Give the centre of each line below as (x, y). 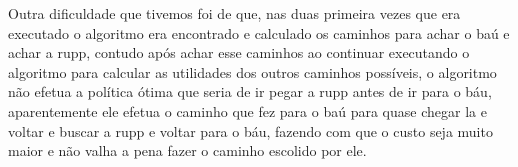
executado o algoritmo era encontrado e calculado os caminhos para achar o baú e (259, 32)
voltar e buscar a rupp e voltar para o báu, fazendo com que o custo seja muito (250, 130)
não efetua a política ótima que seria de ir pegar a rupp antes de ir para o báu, (250, 91)
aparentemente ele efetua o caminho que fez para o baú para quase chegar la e (247, 110)
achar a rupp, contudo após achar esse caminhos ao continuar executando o (239, 52)
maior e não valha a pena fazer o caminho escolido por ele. (187, 150)
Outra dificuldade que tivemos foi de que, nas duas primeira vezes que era (234, 13)
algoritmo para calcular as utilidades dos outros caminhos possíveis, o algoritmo (252, 71)
